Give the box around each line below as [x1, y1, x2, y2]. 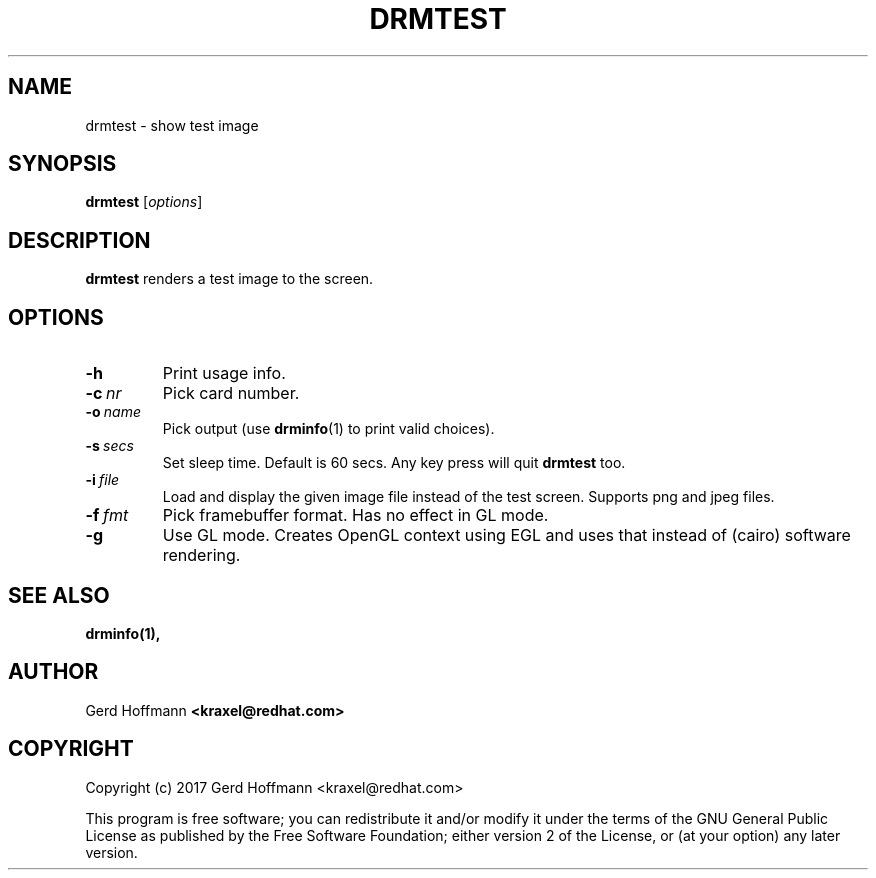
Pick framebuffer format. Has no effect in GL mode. [162, 505, 549, 526]
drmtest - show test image [85, 116, 259, 134]
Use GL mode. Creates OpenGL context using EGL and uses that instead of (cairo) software [162, 525, 851, 546]
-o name [85, 403, 142, 421]
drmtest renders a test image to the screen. [85, 270, 374, 288]
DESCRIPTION [8, 227, 151, 253]
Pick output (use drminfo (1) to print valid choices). [162, 420, 495, 438]
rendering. [162, 545, 241, 566]
